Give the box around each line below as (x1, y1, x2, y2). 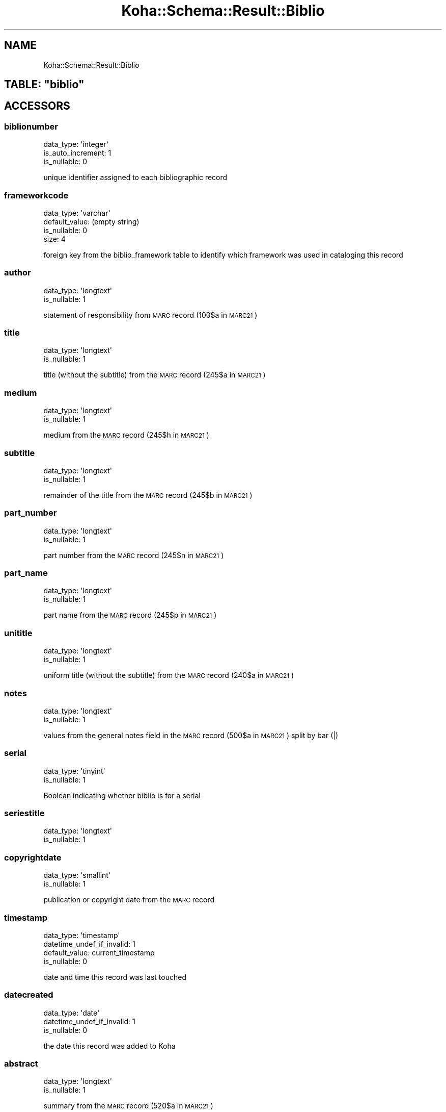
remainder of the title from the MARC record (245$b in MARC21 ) (43, 490, 253, 499)
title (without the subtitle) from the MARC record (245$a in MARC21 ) (43, 370, 266, 380)
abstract (4, 1058, 38, 1069)
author (4, 267, 31, 278)
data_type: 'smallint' (43, 871, 111, 880)
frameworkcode (4, 190, 69, 200)
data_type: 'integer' (43, 140, 108, 149)
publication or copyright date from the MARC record (43, 895, 214, 904)
